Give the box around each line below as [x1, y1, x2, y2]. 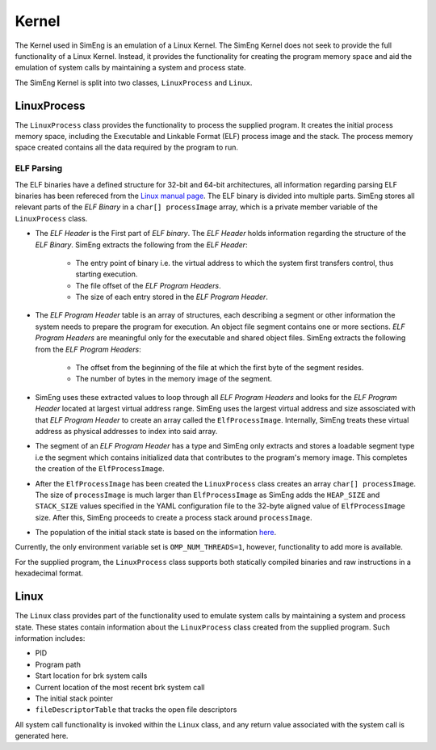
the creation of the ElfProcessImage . [35, 464, 165, 474]
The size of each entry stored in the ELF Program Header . [75, 292, 268, 302]
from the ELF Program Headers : [35, 344, 141, 354]
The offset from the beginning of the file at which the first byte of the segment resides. [75, 363, 364, 373]
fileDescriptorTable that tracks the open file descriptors [35, 705, 237, 714]
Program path [35, 659, 81, 669]
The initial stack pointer [35, 693, 113, 703]
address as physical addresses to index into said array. [35, 426, 218, 436]
